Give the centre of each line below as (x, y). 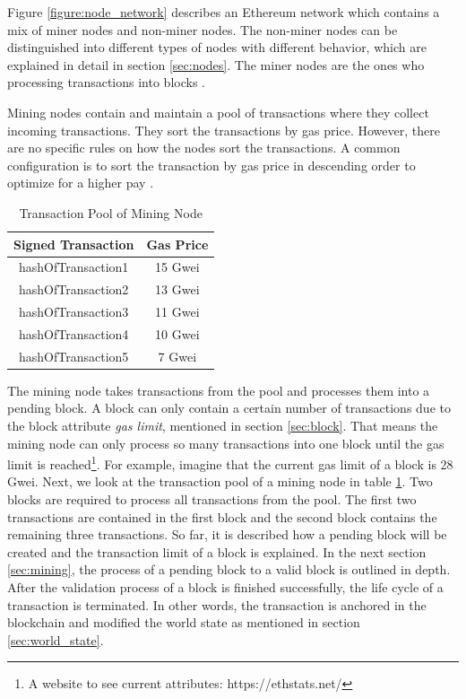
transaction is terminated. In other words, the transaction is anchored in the (217, 604)
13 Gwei (177, 289)
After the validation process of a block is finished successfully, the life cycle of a (225, 587)
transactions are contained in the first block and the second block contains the (222, 516)
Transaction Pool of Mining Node (111, 212)
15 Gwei (177, 267)
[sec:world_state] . (56, 639)
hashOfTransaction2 (74, 289)
